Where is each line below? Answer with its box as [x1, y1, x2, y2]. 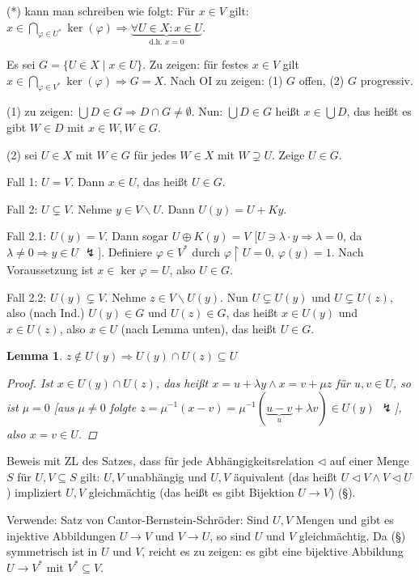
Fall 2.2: [6, 288, 47, 305]
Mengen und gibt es [295, 510, 394, 527]
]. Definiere [98, 243, 152, 260]
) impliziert [6, 484, 62, 501]
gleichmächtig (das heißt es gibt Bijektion [88, 484, 294, 501]
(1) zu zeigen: [6, 103, 74, 120]
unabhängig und [126, 468, 207, 485]
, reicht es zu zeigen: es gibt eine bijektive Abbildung [142, 543, 404, 560]
